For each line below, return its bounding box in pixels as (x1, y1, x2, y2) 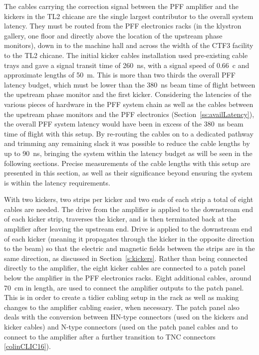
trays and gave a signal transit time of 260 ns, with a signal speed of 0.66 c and (4, 59, 250, 70)
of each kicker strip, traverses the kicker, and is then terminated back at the (4, 213, 237, 224)
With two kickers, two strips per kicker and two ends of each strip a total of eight (4, 194, 254, 204)
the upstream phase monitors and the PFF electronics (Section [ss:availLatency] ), (4, 108, 255, 119)
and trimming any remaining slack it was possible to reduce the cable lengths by (4, 138, 250, 148)
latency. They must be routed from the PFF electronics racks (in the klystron (4, 20, 242, 31)
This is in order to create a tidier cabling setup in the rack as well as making (4, 292, 239, 302)
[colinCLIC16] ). (4, 341, 51, 351)
